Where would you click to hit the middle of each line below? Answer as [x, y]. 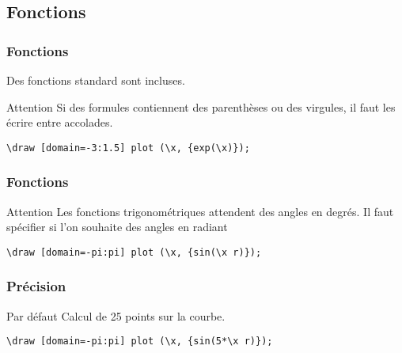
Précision [36, 286]
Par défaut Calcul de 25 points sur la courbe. [116, 315]
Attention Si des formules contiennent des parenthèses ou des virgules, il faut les [201, 106]
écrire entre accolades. [60, 122]
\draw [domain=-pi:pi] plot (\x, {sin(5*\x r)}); [140, 342]
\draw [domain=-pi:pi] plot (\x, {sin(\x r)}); [134, 252]
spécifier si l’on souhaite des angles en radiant [117, 227]
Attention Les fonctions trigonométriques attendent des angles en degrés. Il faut [200, 211]
